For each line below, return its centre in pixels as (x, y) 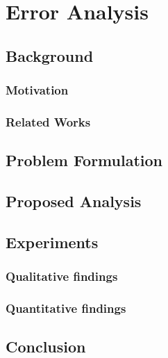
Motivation (37, 90)
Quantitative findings (66, 308)
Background (50, 55)
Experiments (52, 242)
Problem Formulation (84, 160)
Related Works (48, 121)
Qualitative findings (62, 276)
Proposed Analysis (74, 201)
